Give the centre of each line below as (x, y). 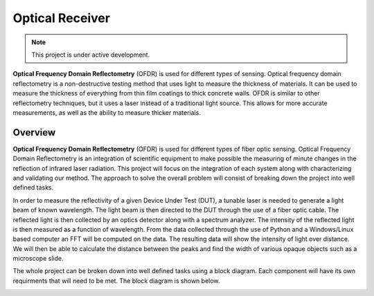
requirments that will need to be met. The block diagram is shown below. (116, 281)
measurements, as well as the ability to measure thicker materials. (107, 112)
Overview (34, 132)
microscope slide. (38, 259)
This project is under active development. (91, 55)
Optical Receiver (62, 18)
